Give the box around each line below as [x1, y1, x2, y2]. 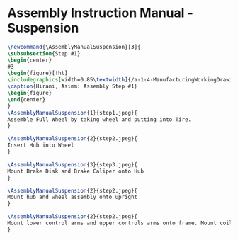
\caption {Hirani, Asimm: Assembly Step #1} [7, 83, 138, 90]
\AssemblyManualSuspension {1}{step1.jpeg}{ [7, 109, 138, 116]
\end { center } [7, 96, 46, 103]
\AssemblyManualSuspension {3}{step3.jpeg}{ [7, 161, 138, 168]
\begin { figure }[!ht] [7, 69, 69, 77]
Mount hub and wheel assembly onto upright [7, 193, 138, 201]
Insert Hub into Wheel [7, 142, 74, 149]
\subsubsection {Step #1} [7, 50, 81, 57]
